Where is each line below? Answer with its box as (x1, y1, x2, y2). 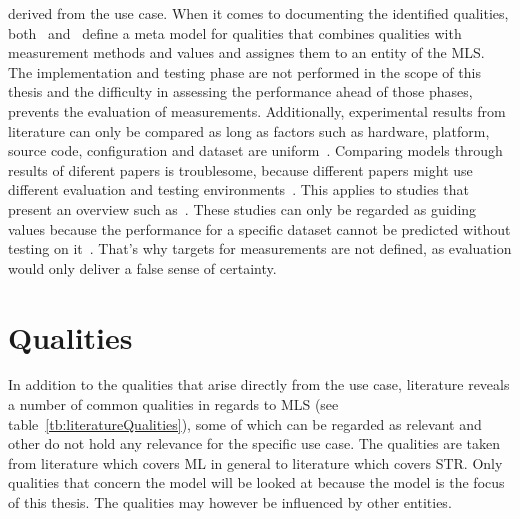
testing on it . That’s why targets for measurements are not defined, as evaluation (8, 238, 512, 259)
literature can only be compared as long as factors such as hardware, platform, (8, 120, 490, 141)
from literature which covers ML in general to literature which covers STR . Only (8, 452, 503, 473)
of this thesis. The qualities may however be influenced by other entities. (8, 492, 452, 512)
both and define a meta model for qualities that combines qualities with (8, 22, 462, 43)
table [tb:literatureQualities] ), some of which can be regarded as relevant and (8, 413, 482, 434)
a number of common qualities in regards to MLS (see (8, 394, 339, 415)
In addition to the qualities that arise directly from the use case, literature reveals (8, 374, 510, 395)
